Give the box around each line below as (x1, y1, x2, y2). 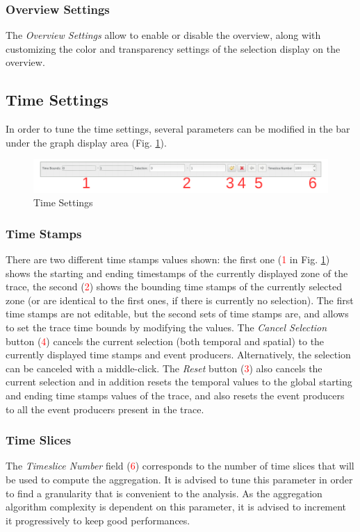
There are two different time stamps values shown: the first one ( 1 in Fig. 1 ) (6, 251, 330, 266)
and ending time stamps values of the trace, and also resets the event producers (6, 388, 345, 402)
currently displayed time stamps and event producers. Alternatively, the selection (6, 347, 351, 362)
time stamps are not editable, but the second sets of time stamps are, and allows (6, 306, 349, 321)
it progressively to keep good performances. (6, 513, 190, 527)
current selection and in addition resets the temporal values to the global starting (6, 374, 352, 389)
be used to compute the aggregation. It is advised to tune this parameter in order (6, 472, 353, 486)
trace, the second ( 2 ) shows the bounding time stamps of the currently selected (6, 279, 342, 294)
